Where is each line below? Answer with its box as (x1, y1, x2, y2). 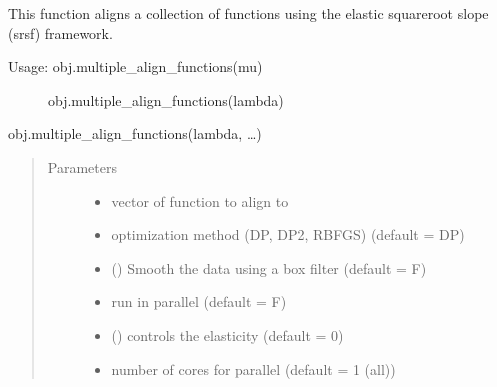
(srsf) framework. (8, 22, 113, 43)
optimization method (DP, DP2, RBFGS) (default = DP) (111, 224, 465, 245)
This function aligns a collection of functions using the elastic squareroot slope (8, 3, 489, 23)
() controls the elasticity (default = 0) (111, 324, 344, 345)
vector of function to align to (111, 190, 289, 211)
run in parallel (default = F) (111, 291, 287, 312)
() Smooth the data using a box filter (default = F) (111, 257, 427, 278)
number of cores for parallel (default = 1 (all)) (111, 358, 396, 379)
